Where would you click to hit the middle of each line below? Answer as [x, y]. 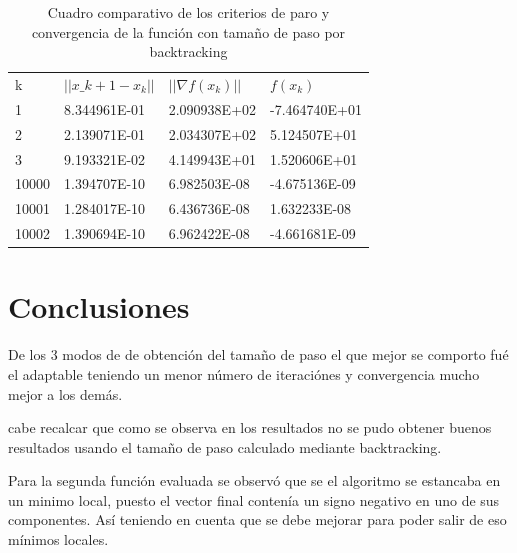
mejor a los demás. [65, 393]
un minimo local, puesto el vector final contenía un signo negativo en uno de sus [254, 499]
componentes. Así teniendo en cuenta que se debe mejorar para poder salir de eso [257, 519]
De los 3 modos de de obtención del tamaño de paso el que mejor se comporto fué [258, 354]
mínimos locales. [58, 539]
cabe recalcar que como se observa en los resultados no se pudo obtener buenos [250, 427]
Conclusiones [99, 306]
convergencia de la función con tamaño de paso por [188, 31]
